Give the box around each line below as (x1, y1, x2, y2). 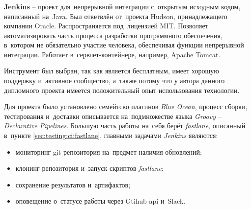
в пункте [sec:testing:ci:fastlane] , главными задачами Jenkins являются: (4, 130, 218, 140)
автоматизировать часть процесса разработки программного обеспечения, (4, 30, 223, 40)
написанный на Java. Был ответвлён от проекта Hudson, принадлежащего (4, 11, 227, 21)
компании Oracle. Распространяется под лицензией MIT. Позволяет (4, 21, 208, 31)
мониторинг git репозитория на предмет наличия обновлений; (15, 146, 202, 157)
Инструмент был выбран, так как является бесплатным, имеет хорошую (4, 66, 219, 76)
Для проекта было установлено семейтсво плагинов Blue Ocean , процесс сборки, (4, 101, 248, 112)
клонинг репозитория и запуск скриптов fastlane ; (15, 163, 164, 173)
